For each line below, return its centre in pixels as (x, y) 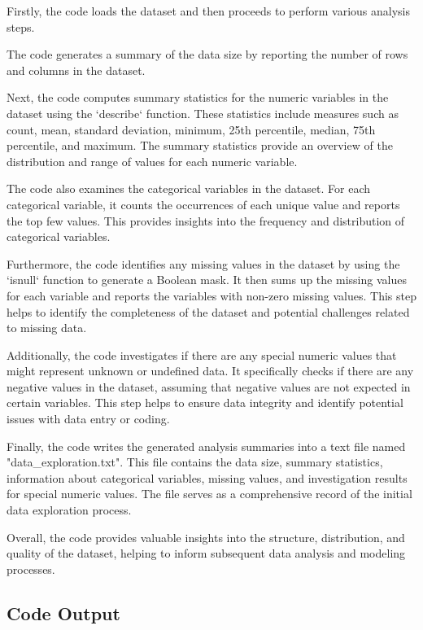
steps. (21, 26)
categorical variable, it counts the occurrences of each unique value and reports (203, 204)
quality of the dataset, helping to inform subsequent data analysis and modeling (206, 553)
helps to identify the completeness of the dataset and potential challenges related (208, 311)
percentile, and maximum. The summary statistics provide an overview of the (200, 145)
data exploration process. (69, 510)
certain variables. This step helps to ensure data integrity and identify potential (205, 402)
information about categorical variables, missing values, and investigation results (207, 477)
